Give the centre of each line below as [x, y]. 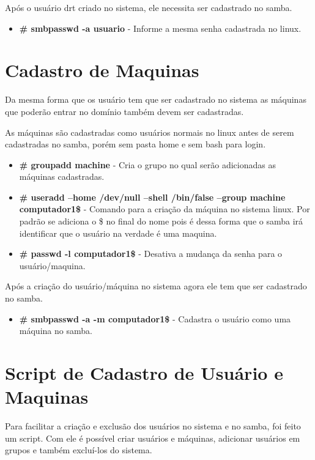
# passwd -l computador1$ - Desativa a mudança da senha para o [151, 254]
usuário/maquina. [52, 265]
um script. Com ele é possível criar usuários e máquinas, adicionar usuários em [153, 438]
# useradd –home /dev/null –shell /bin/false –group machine [152, 197]
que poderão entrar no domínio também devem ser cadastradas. [124, 111]
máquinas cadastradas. [62, 176]
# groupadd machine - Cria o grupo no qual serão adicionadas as [147, 164]
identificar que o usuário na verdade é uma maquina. [118, 233]
